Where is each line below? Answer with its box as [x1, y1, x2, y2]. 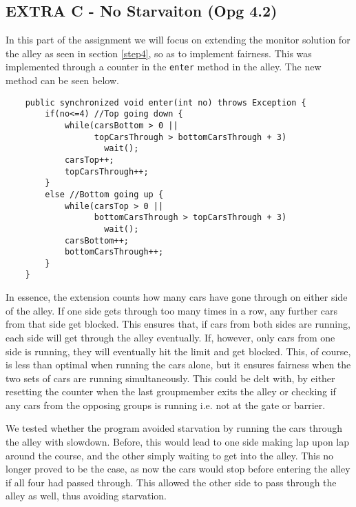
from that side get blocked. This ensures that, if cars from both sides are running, [6, 317, 350, 331]
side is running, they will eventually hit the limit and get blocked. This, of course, [6, 344, 351, 358]
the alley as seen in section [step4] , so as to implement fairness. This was [6, 46, 312, 60]
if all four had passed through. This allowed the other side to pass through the [6, 475, 337, 489]
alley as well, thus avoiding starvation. [6, 488, 167, 503]
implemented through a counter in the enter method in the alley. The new [6, 59, 322, 74]
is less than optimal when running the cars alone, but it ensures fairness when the [6, 357, 351, 372]
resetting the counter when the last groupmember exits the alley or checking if [6, 384, 336, 399]
